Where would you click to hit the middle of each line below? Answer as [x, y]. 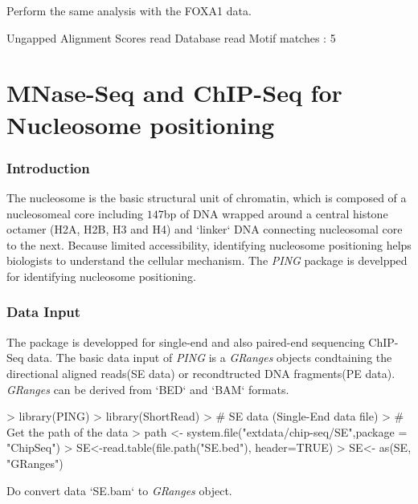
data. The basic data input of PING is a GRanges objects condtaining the [210, 358]
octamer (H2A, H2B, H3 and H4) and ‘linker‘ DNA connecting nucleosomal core [205, 229]
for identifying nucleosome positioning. [101, 276]
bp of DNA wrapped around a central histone [276, 213]
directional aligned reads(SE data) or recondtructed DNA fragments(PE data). [201, 373]
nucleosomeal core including [75, 213]
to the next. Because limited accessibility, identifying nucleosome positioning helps [209, 244]
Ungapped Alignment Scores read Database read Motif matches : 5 [171, 37]
